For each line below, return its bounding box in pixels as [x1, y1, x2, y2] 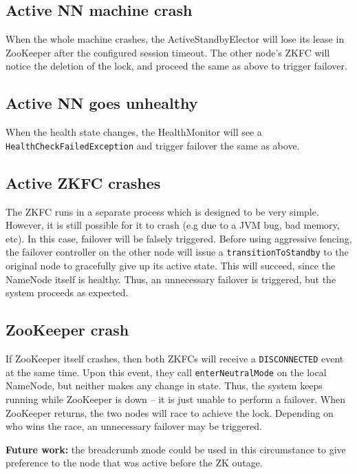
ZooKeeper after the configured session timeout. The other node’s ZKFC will [6, 45, 330, 59]
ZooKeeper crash [6, 319, 129, 340]
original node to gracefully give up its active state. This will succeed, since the [6, 258, 336, 273]
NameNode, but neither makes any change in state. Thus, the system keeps [6, 378, 323, 393]
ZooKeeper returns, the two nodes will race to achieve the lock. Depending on [6, 405, 334, 420]
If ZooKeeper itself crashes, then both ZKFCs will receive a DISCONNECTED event [6, 351, 344, 366]
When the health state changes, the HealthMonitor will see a [6, 125, 262, 139]
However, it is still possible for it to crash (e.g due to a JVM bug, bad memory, [6, 218, 340, 232]
